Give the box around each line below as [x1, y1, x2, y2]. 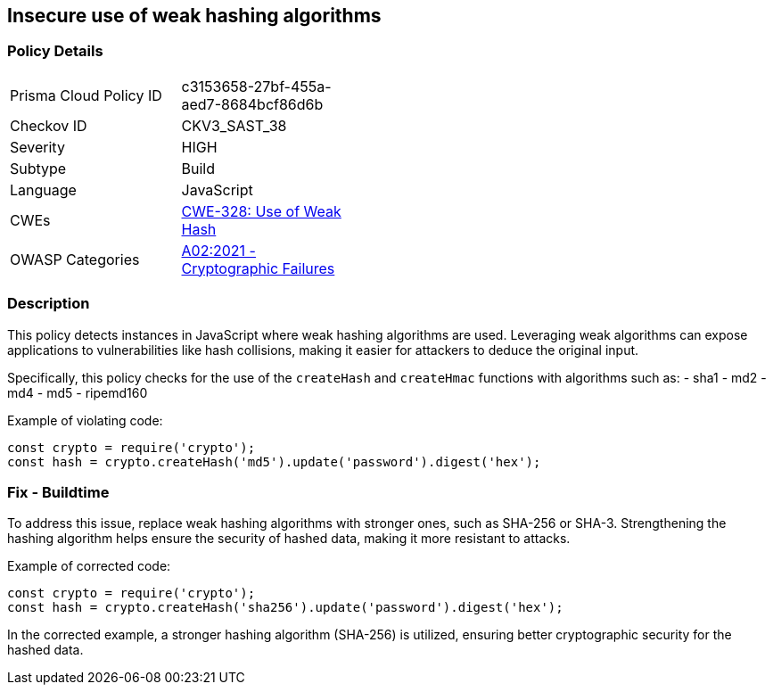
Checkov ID [10, 116, 87, 135]
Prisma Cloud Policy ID [10, 86, 162, 104]
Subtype [10, 159, 67, 177]
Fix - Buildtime [7, 482, 110, 501]
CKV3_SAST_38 [181, 116, 287, 135]
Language [10, 180, 77, 199]
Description [7, 294, 90, 313]
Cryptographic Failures [181, 259, 335, 277]
